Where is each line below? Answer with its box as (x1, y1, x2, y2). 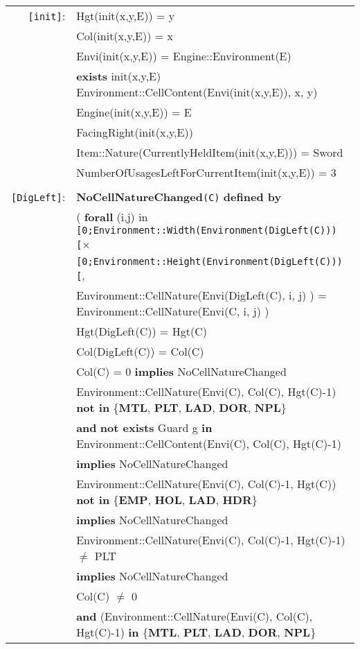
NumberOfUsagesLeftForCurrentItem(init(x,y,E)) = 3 (76, 164, 336, 180)
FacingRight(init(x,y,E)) (76, 124, 193, 140)
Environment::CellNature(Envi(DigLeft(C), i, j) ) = (76, 287, 327, 303)
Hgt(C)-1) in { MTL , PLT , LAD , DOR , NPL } (76, 624, 316, 640)
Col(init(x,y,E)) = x (76, 28, 173, 44)
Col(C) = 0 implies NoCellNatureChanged (76, 363, 287, 379)
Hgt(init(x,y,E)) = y (76, 8, 175, 24)
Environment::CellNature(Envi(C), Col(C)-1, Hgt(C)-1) (76, 532, 345, 548)
